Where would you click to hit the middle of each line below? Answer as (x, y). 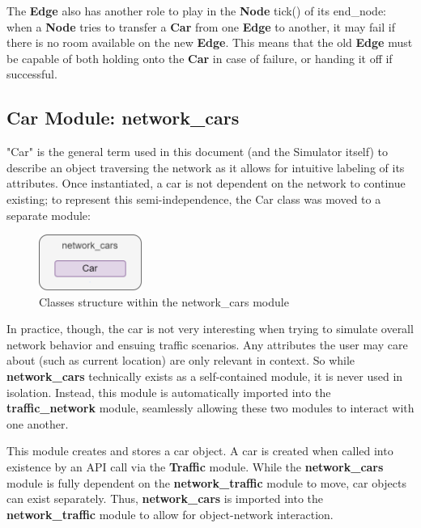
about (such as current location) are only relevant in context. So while (181, 360)
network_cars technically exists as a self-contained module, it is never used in (205, 376)
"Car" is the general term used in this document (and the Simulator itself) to (197, 152)
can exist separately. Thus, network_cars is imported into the (165, 498)
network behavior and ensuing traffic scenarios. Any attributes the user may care (207, 344)
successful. (32, 74)
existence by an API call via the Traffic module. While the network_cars (195, 467)
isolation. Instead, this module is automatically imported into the (169, 392)
